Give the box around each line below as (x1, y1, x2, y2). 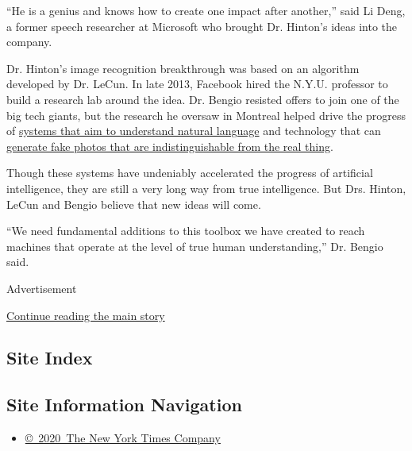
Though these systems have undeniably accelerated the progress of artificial (6, 164, 373, 181)
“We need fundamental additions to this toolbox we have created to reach (6, 222, 365, 239)
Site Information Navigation (6, 392, 242, 417)
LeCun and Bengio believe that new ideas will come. (6, 195, 261, 212)
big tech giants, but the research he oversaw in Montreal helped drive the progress (6, 106, 406, 123)
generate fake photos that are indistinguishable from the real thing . (6, 137, 333, 154)
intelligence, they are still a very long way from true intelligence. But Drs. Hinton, (6, 179, 406, 196)
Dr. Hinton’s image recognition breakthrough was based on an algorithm (6, 60, 360, 76)
